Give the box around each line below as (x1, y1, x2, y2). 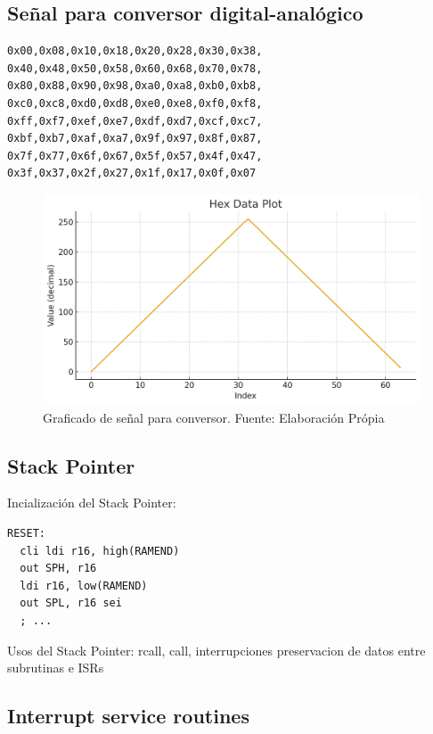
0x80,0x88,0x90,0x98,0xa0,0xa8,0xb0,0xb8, (7, 79, 263, 93)
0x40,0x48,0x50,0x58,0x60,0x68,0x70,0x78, (7, 62, 263, 75)
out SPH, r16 (20, 562, 97, 575)
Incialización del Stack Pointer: (7, 493, 176, 512)
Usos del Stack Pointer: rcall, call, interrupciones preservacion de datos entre (7, 640, 426, 659)
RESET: (7, 526, 45, 540)
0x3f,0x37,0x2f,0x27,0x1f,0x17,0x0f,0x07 (7, 167, 257, 180)
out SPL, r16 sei (20, 597, 122, 610)
